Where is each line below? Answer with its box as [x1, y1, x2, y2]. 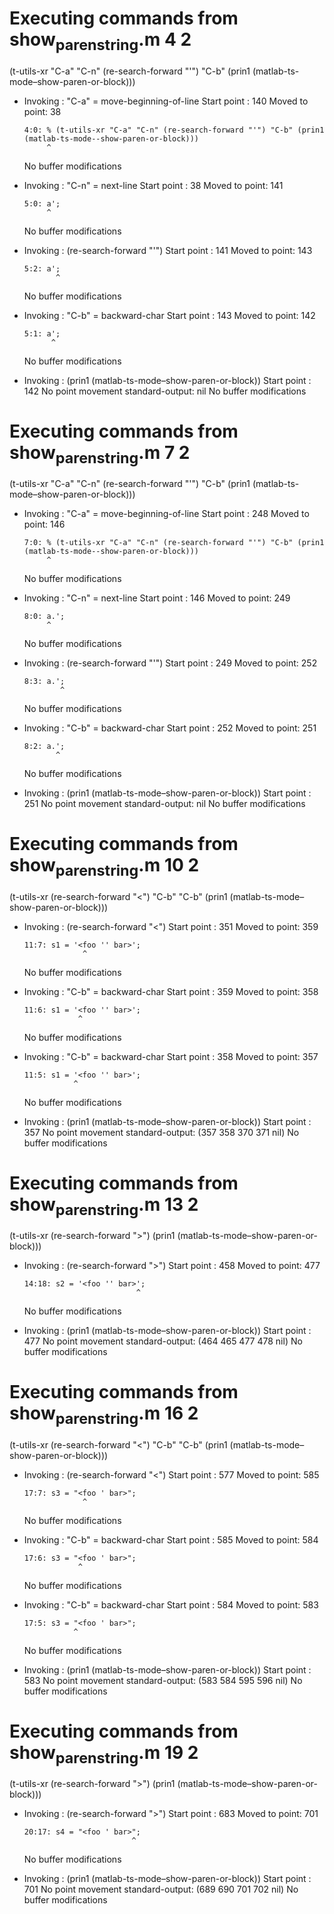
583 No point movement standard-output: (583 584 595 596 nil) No [23, 1674, 303, 1686]
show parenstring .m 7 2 [9, 441, 191, 467]
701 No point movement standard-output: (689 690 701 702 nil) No [23, 1883, 299, 1896]
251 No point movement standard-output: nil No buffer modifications [23, 798, 306, 810]
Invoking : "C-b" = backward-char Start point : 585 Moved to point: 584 [23, 1533, 319, 1546]
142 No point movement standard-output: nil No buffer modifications [23, 385, 307, 397]
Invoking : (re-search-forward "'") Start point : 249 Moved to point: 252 [23, 657, 318, 669]
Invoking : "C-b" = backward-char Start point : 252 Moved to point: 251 [23, 722, 317, 734]
